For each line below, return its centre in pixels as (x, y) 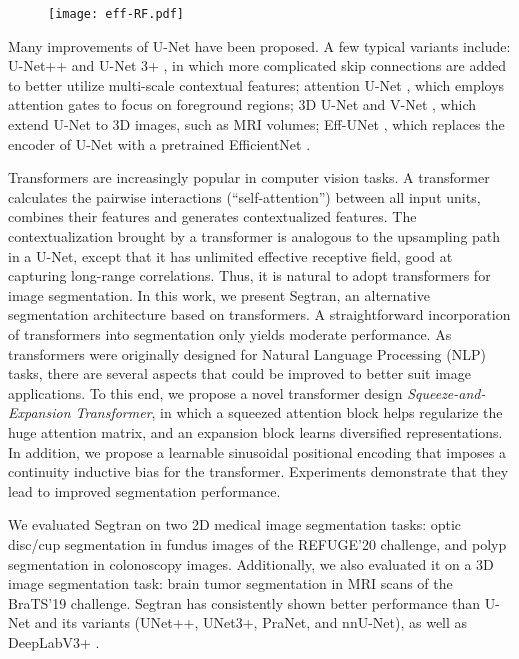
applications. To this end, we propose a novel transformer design (205, 392)
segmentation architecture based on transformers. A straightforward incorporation (259, 314)
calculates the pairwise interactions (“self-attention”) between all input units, (244, 196)
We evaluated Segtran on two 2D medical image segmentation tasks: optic (235, 524)
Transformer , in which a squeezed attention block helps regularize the (289, 412)
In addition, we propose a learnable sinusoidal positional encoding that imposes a (257, 451)
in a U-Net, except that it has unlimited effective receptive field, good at (230, 255)
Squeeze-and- (446, 392)
